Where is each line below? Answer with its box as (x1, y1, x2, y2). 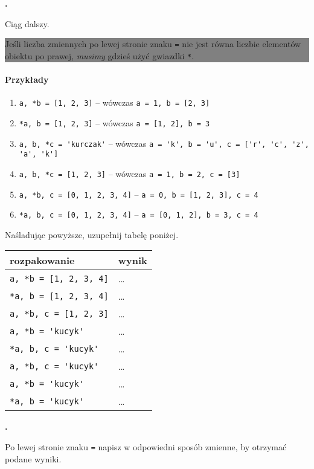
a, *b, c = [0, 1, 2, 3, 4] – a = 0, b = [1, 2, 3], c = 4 (19, 187, 258, 200)
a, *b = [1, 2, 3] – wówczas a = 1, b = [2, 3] (19, 96, 210, 109)
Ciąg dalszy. (5, 17, 50, 30)
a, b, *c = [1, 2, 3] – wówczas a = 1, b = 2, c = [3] (19, 167, 240, 180)
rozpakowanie (10, 253, 75, 268)
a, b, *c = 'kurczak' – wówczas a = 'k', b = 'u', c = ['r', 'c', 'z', (19, 137, 309, 149)
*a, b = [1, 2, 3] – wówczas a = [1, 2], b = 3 (19, 116, 210, 129)
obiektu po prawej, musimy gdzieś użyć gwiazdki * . (5, 49, 194, 62)
